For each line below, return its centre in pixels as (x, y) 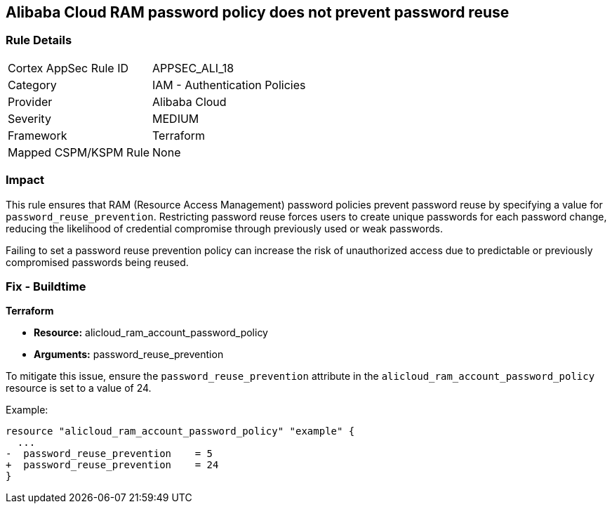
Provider (30, 101)
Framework (38, 135)
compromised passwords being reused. (97, 262)
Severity (29, 118)
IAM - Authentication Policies (229, 85)
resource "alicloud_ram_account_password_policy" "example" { (180, 431)
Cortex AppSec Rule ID (68, 68)
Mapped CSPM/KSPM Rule (79, 152)
